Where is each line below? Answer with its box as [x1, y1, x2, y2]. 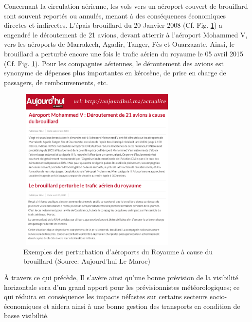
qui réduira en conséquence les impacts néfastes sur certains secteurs [4, 291, 208, 302]
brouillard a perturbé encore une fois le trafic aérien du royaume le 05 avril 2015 [4, 48, 243, 58]
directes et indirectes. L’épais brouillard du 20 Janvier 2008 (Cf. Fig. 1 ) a [4, 20, 223, 30]
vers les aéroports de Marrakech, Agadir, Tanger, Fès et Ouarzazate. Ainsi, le [4, 39, 234, 49]
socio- [210, 291, 227, 302]
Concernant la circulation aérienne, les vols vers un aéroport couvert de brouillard [4, 1, 248, 11]
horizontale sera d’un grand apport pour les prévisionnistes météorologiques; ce [4, 282, 240, 292]
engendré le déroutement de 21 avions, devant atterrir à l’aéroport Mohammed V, [4, 29, 248, 39]
